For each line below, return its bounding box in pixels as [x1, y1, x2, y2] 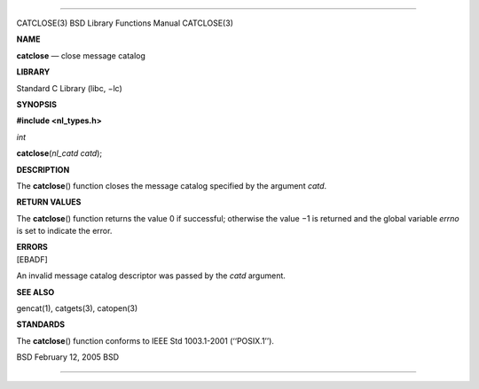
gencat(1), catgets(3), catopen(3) [16, 303, 138, 314]
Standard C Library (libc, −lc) [16, 82, 123, 93]
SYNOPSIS [16, 98, 58, 110]
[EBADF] [16, 253, 48, 265]
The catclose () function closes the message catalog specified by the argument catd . [16, 180, 327, 191]
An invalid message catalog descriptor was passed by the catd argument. [16, 270, 286, 281]
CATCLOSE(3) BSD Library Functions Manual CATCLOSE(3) [16, 18, 234, 28]
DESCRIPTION [16, 164, 70, 175]
